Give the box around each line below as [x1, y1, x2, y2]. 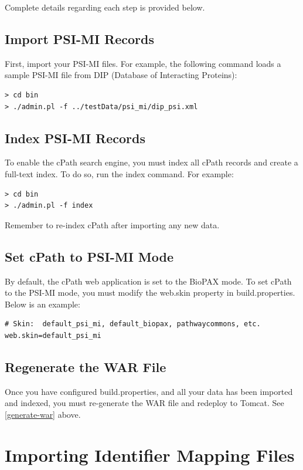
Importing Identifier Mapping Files [5, 442, 295, 466]
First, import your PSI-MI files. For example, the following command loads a [5, 57, 281, 69]
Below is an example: [5, 297, 80, 310]
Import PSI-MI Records [5, 29, 154, 48]
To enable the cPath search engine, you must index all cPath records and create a [5, 156, 298, 168]
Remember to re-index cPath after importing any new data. [5, 218, 220, 231]
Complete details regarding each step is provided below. [5, 1, 205, 13]
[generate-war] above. [5, 408, 81, 420]
